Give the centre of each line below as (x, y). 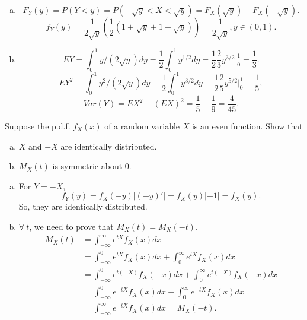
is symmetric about (87, 166)
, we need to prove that (71, 226)
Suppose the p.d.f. (38, 126)
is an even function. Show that (247, 126)
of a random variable (142, 126)
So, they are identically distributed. (83, 206)
